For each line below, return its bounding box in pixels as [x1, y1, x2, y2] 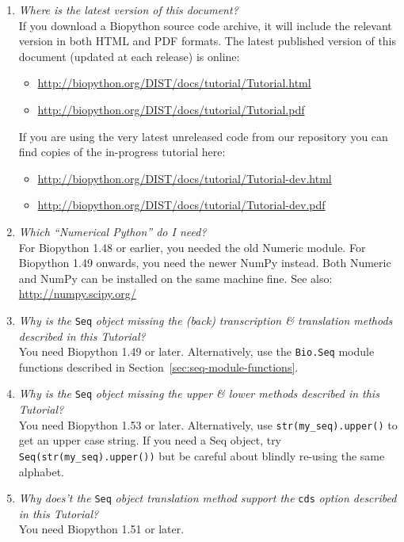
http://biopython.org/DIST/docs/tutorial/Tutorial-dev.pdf [37, 197, 326, 213]
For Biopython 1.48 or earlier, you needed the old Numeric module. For [18, 239, 366, 255]
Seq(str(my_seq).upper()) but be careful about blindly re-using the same [18, 447, 385, 464]
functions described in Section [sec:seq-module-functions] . [18, 358, 299, 375]
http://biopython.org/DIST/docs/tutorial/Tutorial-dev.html [37, 170, 332, 186]
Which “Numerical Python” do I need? [18, 223, 207, 239]
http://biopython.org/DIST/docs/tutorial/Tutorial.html [37, 74, 311, 91]
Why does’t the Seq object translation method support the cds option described [18, 490, 397, 506]
